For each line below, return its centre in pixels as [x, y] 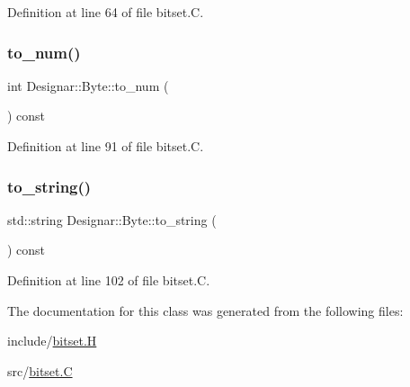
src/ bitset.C [40, 370]
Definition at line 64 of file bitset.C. [106, 12]
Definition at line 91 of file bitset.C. [106, 146]
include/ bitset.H [52, 341]
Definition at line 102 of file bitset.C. [109, 280]
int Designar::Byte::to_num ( [88, 85]
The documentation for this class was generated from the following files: [205, 310]
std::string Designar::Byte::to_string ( [112, 219]
